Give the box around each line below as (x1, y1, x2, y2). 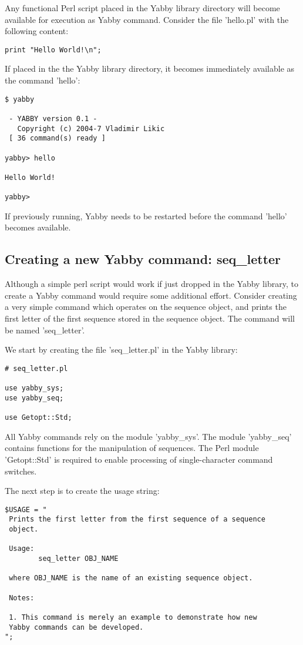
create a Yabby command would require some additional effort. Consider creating (5, 289, 297, 301)
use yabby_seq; (5, 393, 64, 402)
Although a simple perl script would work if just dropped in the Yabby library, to (5, 278, 298, 290)
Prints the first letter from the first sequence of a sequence (9, 515, 265, 524)
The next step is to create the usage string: (5, 484, 160, 497)
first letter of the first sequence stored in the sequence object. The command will (5, 312, 295, 325)
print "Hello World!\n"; (5, 45, 102, 54)
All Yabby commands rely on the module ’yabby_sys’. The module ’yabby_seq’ (5, 430, 292, 442)
